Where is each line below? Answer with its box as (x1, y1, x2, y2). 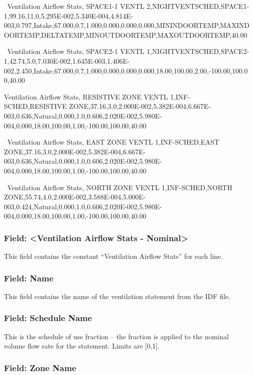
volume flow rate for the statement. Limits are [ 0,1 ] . (4, 341, 160, 351)
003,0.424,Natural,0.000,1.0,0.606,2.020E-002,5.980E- (4, 201, 162, 211)
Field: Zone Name (4, 361, 76, 374)
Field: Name (4, 272, 54, 284)
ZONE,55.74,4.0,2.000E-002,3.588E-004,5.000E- (4, 192, 146, 202)
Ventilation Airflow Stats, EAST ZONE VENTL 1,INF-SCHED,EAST (7, 137, 220, 147)
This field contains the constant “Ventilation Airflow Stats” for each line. (4, 251, 223, 261)
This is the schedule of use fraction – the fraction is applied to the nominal (4, 331, 229, 341)
